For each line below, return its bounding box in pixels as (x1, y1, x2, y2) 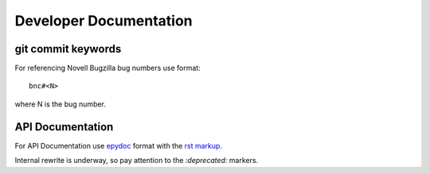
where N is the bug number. (14, 99, 107, 109)
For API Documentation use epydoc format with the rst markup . (14, 141, 223, 150)
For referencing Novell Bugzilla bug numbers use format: (14, 64, 201, 73)
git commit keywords (14, 42, 122, 56)
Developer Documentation (14, 12, 193, 29)
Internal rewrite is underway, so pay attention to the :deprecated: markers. (14, 156, 259, 165)
